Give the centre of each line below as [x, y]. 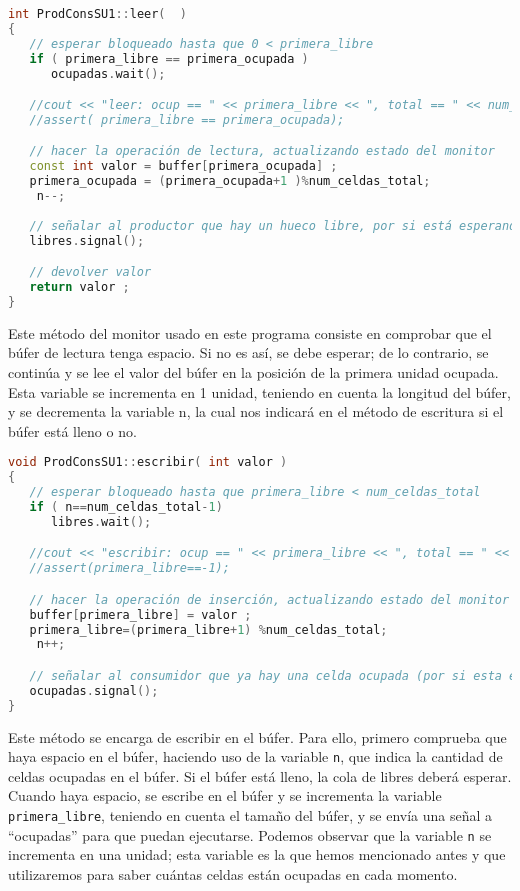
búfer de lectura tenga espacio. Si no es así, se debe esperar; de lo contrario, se [248, 352]
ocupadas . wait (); [108, 73]
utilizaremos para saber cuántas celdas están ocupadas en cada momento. [233, 873]
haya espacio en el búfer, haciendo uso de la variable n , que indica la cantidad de [255, 756]
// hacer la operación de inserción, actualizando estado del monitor [269, 599]
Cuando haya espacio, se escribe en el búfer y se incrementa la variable [225, 795]
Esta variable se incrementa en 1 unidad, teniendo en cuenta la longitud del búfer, [259, 391]
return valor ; [79, 287]
